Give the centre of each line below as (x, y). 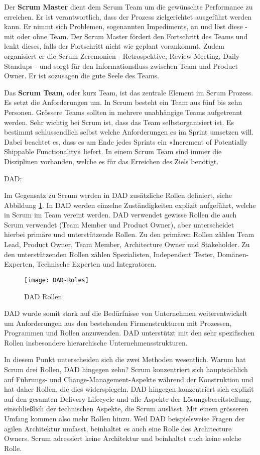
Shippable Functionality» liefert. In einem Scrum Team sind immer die (113, 151)
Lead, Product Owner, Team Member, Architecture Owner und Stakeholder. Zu (127, 244)
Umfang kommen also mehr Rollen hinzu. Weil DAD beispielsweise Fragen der (124, 419)
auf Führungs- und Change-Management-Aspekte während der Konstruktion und (129, 379)
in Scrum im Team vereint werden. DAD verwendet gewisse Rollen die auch (120, 215)
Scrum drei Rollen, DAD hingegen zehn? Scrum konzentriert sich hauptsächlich (126, 369)
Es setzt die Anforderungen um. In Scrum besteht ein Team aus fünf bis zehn (123, 102)
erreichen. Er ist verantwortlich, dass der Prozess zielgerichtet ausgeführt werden (128, 16)
